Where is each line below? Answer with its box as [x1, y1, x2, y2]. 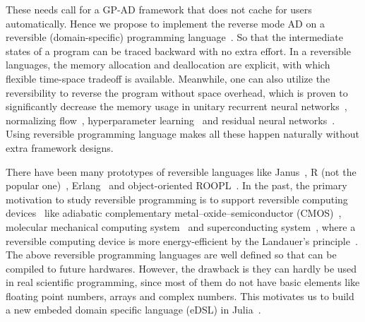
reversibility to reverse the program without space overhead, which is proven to [6, 85, 348, 100]
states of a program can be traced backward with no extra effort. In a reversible [6, 43, 351, 58]
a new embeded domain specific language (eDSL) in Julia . [6, 302, 261, 317]
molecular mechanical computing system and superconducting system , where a [6, 219, 356, 234]
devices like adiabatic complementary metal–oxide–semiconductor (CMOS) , [6, 205, 342, 220]
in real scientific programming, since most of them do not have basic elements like [6, 275, 360, 290]
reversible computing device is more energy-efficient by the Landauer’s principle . [6, 233, 358, 248]
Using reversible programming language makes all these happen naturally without [6, 126, 360, 141]
